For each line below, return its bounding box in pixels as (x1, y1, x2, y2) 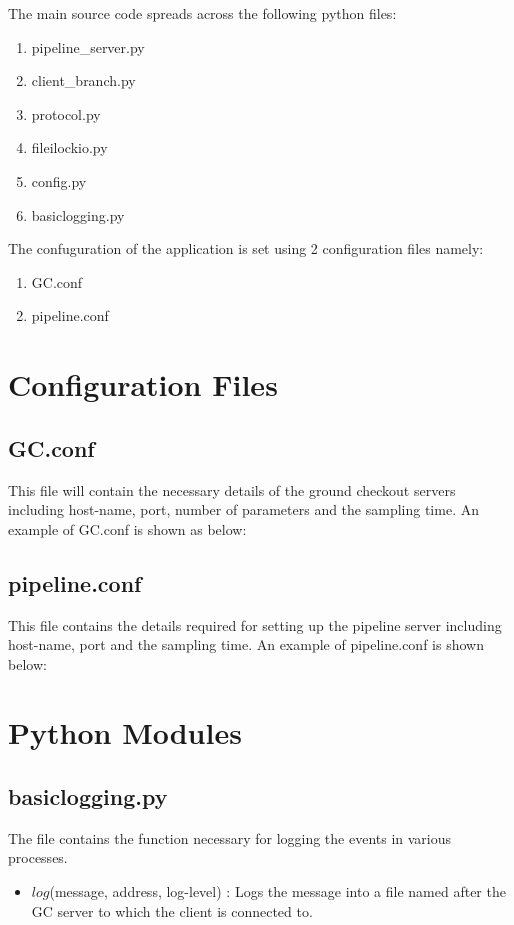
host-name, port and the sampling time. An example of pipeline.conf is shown (8, 634, 484, 655)
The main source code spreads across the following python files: (8, 3, 397, 23)
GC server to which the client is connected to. (31, 900, 313, 921)
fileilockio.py (31, 137, 108, 158)
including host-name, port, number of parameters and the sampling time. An (8, 499, 479, 520)
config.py (31, 170, 87, 191)
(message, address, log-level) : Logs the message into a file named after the (49, 881, 506, 902)
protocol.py (31, 103, 101, 124)
